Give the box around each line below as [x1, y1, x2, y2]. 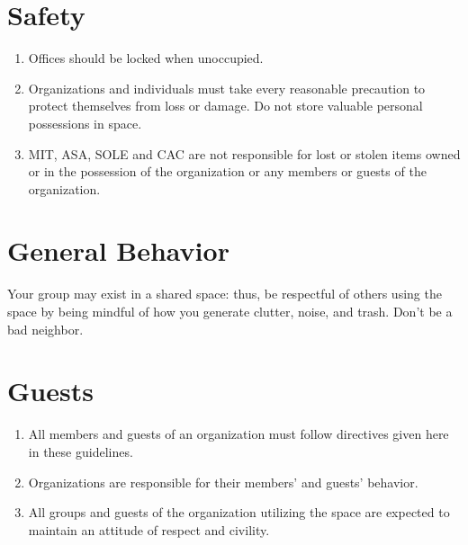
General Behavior [7, 232, 229, 269]
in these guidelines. [28, 442, 133, 460]
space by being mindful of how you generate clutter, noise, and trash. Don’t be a [7, 302, 453, 320]
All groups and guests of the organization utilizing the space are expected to [28, 503, 450, 522]
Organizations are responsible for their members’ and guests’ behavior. [28, 472, 418, 491]
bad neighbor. [7, 319, 84, 338]
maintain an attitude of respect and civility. [28, 520, 270, 539]
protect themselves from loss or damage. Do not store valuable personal [28, 96, 423, 115]
